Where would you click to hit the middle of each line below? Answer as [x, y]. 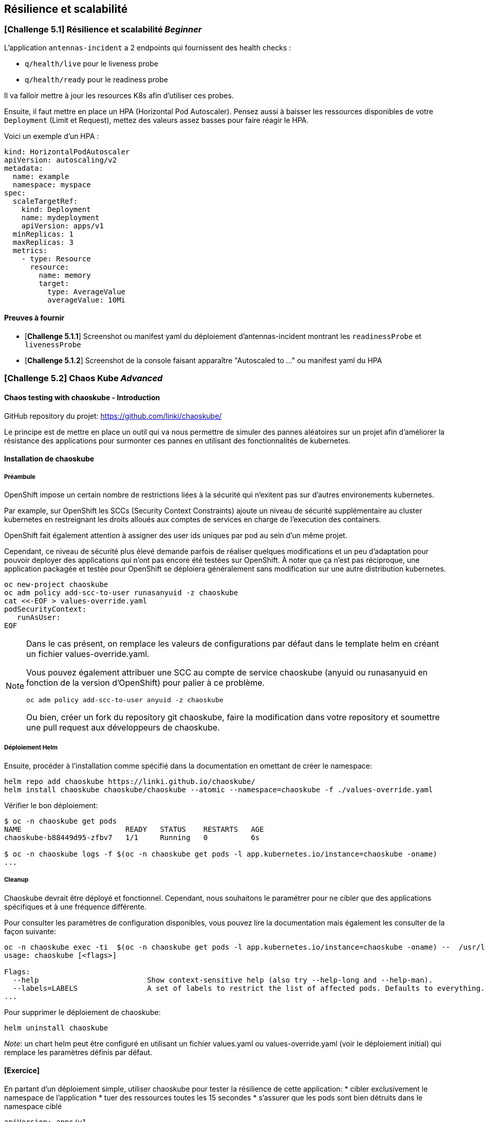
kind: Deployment [56, 209]
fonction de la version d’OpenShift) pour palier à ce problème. [146, 683]
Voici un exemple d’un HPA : [52, 136]
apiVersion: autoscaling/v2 [61, 160]
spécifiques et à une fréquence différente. [75, 906]
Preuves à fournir [34, 318]
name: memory [65, 275]
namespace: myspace [52, 184]
